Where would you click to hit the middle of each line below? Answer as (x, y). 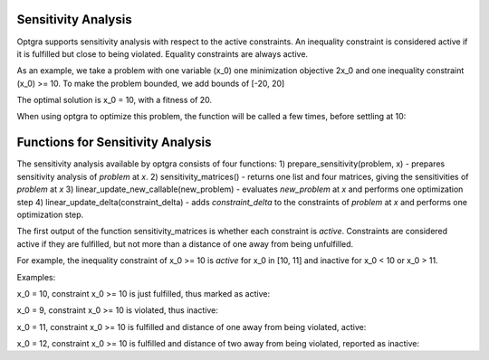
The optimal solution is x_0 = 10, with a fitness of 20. (115, 100)
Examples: (36, 277)
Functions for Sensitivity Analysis (114, 142)
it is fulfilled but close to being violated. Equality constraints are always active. (162, 53)
